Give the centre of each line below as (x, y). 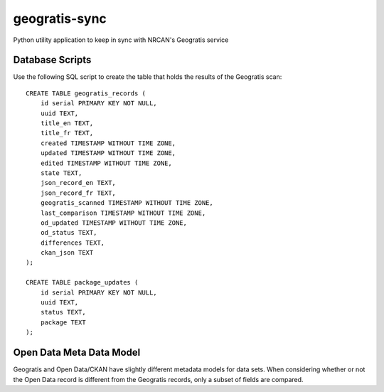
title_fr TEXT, (67, 133)
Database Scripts (52, 60)
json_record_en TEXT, (78, 183)
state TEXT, (61, 173)
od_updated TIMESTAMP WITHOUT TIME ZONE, (114, 223)
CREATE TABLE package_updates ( (82, 282)
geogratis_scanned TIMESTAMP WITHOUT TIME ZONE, (127, 203)
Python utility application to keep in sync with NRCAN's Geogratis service (121, 40)
